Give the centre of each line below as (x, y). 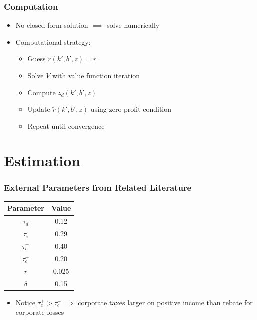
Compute (42, 92)
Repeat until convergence (66, 126)
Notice (26, 302)
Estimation (42, 160)
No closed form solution (52, 25)
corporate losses (40, 312)
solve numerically (133, 25)
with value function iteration (96, 75)
